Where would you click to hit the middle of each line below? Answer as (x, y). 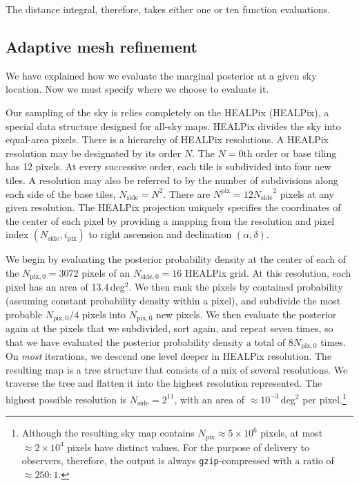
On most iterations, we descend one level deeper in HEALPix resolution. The (169, 356)
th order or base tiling (290, 153)
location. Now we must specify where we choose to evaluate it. (137, 89)
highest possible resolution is (66, 399)
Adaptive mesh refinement (101, 46)
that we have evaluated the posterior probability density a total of (146, 341)
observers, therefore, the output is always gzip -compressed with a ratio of (178, 460)
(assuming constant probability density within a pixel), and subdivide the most (173, 300)
